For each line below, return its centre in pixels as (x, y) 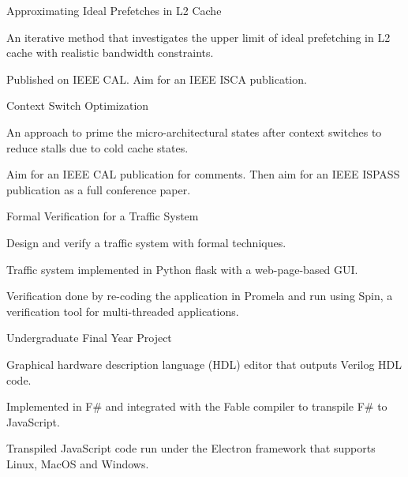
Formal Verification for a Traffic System (103, 216)
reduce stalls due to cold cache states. (97, 147)
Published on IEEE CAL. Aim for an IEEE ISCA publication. (157, 79)
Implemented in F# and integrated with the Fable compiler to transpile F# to (197, 406)
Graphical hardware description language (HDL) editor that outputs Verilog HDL (204, 364)
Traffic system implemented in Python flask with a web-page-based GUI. (182, 269)
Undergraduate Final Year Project (89, 338)
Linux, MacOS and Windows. (78, 463)
